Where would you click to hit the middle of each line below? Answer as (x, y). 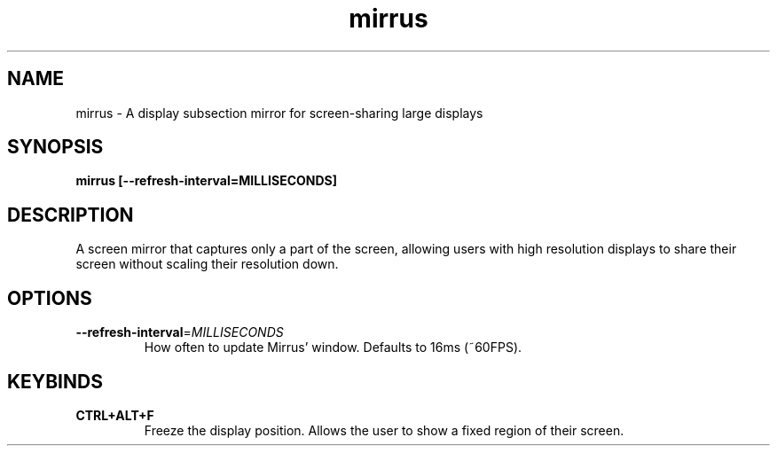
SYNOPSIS (55, 147)
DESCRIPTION (71, 215)
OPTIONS (50, 298)
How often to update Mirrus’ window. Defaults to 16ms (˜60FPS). (333, 348)
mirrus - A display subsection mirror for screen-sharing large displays (279, 113)
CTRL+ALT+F (115, 415)
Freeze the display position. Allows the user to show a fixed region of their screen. (384, 430)
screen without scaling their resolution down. (207, 264)
